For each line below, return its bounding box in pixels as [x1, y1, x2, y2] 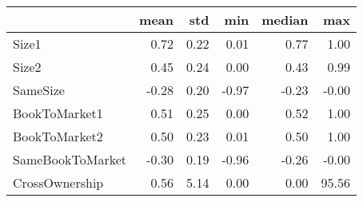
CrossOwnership [13, 173, 104, 192]
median [261, 10, 309, 29]
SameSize [13, 81, 65, 99]
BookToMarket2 [13, 127, 103, 145]
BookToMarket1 [13, 104, 103, 122]
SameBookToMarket [13, 150, 127, 168]
